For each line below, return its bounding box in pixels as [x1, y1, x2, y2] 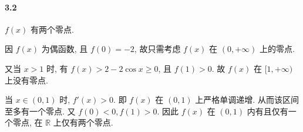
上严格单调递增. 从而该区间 [195, 93, 299, 106]
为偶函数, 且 [41, 43, 88, 55]
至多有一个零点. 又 [5, 105, 76, 117]
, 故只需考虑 [134, 43, 181, 55]
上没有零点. [5, 74, 48, 86]
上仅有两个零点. [53, 116, 113, 128]
